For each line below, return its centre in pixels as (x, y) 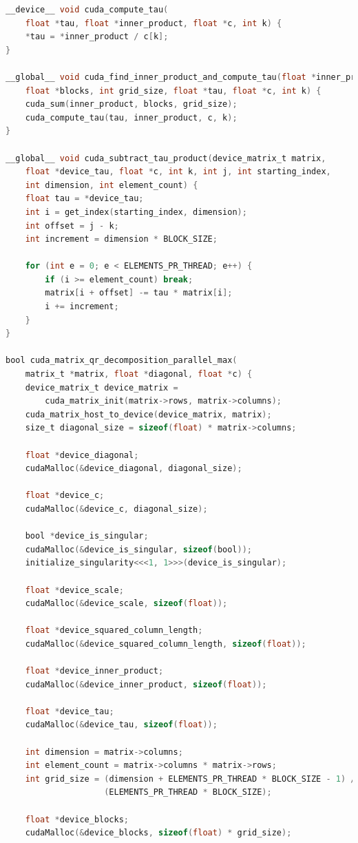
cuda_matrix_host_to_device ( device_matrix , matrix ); (148, 414)
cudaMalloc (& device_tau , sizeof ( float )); (121, 725)
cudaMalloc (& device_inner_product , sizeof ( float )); (146, 684)
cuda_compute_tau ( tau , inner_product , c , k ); (131, 117)
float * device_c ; (65, 496)
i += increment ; (82, 307)
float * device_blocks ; (77, 819)
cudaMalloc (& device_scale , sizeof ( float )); (126, 604)
